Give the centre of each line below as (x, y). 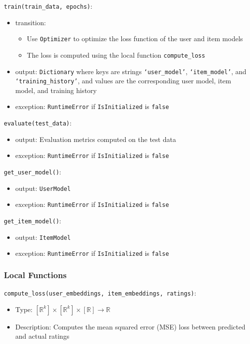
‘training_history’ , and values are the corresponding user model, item (123, 81)
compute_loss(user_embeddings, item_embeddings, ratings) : (100, 293)
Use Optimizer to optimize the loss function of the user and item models (135, 39)
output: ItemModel (43, 237)
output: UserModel (43, 188)
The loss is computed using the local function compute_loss (116, 55)
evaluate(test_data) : (38, 123)
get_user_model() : (33, 172)
